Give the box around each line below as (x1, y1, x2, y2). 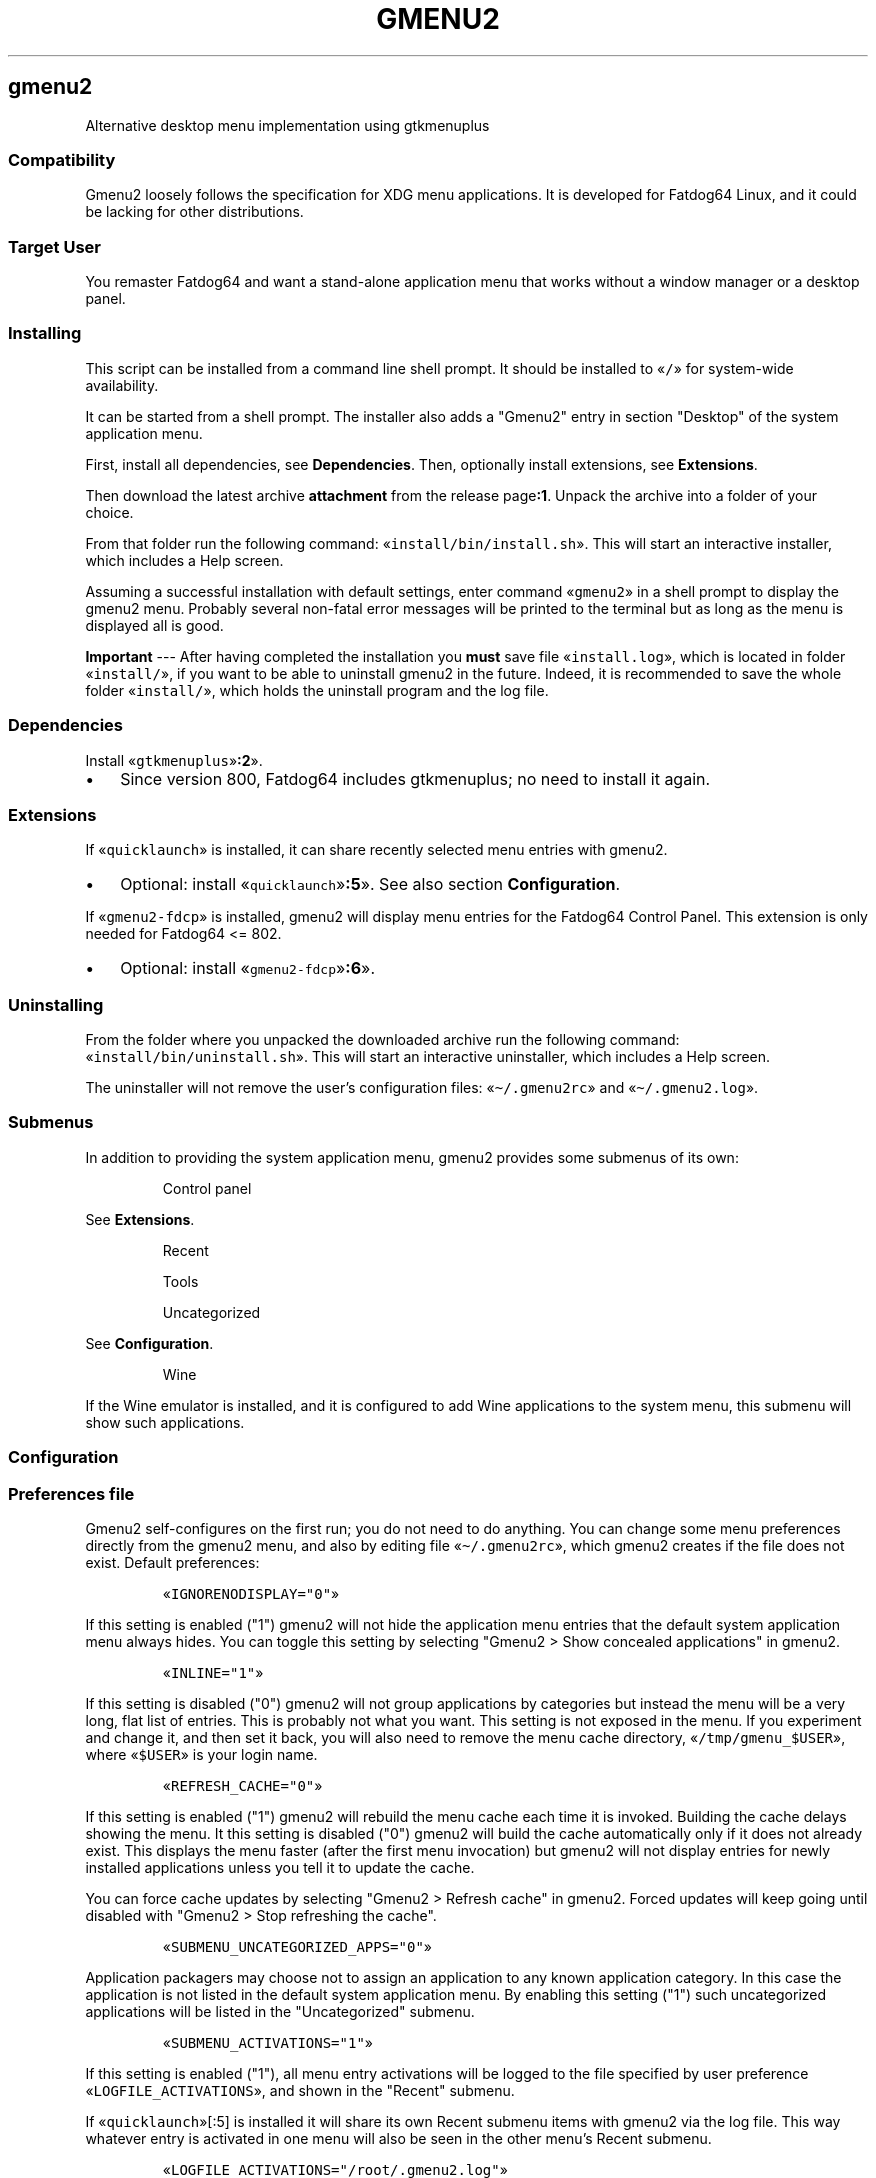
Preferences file (8, 1483, 135, 1504)
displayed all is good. (85, 616, 224, 634)
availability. (85, 376, 159, 394)
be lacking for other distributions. (85, 203, 304, 221)
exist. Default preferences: (85, 1553, 260, 1571)
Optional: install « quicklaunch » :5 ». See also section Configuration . (120, 874, 621, 895)
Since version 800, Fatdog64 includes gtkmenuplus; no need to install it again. (120, 768, 711, 789)
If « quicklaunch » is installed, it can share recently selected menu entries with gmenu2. (85, 841, 668, 859)
